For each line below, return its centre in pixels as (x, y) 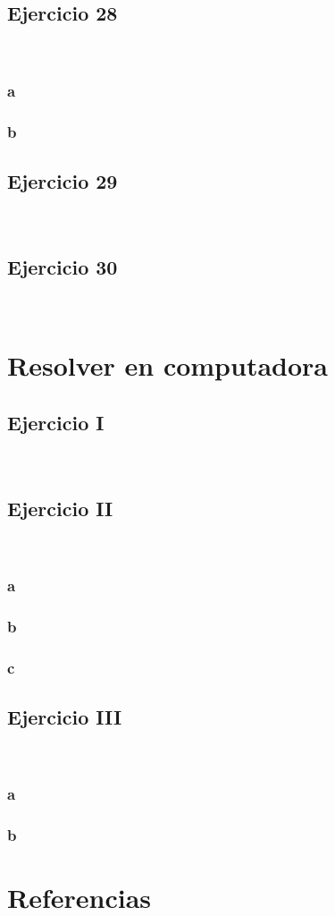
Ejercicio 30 (63, 266)
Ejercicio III (65, 716)
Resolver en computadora (167, 365)
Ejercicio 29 (63, 180)
